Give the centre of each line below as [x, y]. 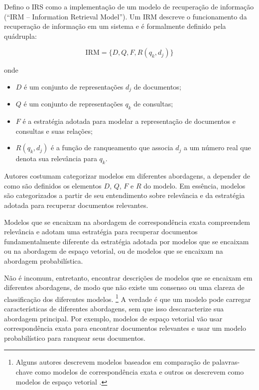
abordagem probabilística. [44, 260]
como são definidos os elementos [53, 185]
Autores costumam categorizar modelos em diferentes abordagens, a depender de [127, 176]
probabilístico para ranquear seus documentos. [75, 338]
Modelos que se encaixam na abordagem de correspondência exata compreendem [127, 222]
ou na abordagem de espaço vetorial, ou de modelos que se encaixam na [114, 251]
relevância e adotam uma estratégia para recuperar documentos [101, 232]
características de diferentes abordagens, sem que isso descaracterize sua [114, 308]
